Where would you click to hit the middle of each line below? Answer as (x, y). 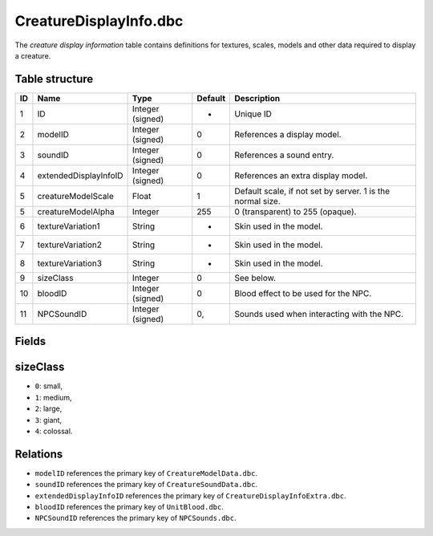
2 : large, (49, 408)
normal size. (257, 201)
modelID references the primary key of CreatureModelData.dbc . (146, 473)
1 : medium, (53, 397)
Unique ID (253, 114)
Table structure (54, 79)
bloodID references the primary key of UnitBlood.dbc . (129, 507)
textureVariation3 (70, 263)
